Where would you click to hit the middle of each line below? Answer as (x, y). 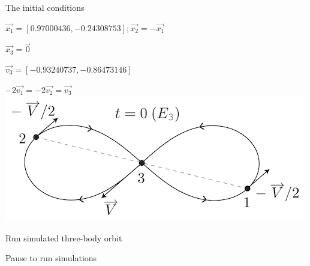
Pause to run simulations (51, 258)
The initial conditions (45, 7)
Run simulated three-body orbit (64, 237)
